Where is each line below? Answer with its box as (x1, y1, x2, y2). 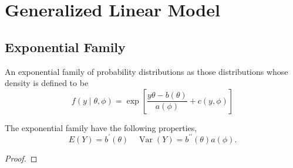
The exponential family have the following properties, (5, 121, 197, 133)
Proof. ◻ (5, 152, 38, 164)
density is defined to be (5, 77, 89, 89)
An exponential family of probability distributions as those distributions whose (5, 65, 288, 77)
